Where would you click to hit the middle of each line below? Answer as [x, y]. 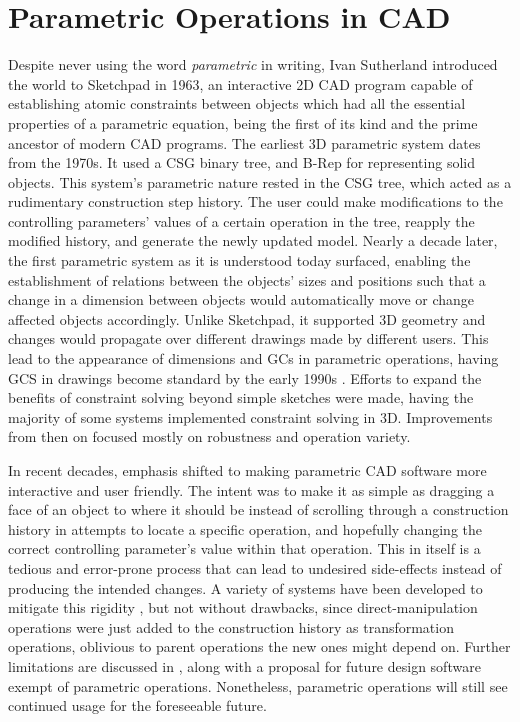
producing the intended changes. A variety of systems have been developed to [245, 587]
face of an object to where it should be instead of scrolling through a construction [258, 509]
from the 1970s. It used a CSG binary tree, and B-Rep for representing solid [241, 162]
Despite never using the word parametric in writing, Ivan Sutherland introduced [253, 64]
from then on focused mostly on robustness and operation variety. [209, 436]
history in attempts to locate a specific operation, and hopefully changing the [245, 528]
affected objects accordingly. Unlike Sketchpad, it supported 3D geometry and [247, 318]
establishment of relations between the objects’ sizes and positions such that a [247, 279]
